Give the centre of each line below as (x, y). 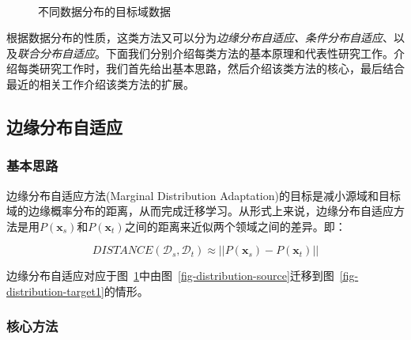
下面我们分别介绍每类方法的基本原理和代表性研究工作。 (249, 53)
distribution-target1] (55, 291)
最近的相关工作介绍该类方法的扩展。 (100, 83)
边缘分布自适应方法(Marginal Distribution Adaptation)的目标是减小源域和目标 (204, 195)
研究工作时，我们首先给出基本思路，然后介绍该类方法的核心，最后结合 (222, 68)
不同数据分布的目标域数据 (104, 11)
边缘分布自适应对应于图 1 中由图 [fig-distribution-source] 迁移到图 (170, 276)
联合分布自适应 (56, 53)
